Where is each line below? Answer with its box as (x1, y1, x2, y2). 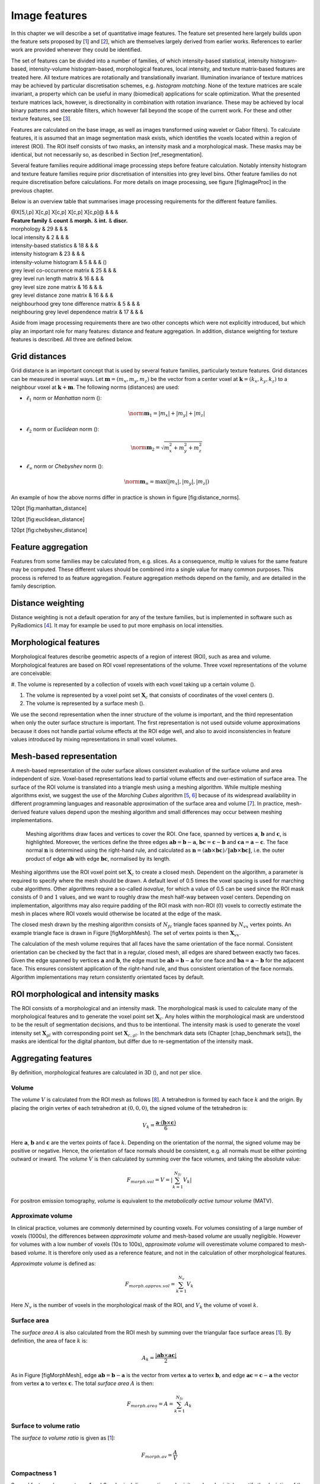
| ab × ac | (155, 1352, 177, 1359)
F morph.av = (141, 1451, 172, 1460)
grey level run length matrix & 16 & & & (11, 275, 104, 282)
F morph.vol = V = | (126, 1176, 173, 1184)
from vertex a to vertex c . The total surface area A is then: (11, 1380, 154, 1387)
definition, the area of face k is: (11, 1337, 88, 1344)
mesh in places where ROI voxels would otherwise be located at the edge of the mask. (11, 910, 222, 917)
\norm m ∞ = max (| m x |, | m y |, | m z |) (124, 478, 210, 487)
